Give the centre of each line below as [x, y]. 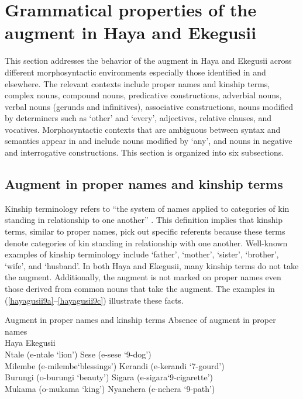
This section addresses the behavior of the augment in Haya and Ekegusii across [148, 61]
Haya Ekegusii [30, 343]
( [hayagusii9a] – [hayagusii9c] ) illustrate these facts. [94, 300]
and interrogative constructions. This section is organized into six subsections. [144, 152]
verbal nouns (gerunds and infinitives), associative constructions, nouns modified [149, 106]
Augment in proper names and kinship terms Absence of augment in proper [140, 320]
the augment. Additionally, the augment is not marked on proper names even [143, 277]
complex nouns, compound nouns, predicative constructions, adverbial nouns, [143, 95]
